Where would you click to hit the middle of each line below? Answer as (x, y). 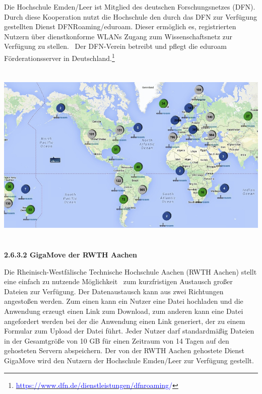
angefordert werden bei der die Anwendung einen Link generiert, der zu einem (125, 321)
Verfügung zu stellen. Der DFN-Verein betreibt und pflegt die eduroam (115, 46)
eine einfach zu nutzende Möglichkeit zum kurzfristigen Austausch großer (118, 281)
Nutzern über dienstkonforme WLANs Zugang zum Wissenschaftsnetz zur (118, 36)
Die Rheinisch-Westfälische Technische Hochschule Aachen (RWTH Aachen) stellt (130, 271)
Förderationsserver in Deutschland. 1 (59, 57)
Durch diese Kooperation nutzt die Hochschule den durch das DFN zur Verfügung (130, 16)
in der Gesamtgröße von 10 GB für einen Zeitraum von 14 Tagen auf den (117, 340)
